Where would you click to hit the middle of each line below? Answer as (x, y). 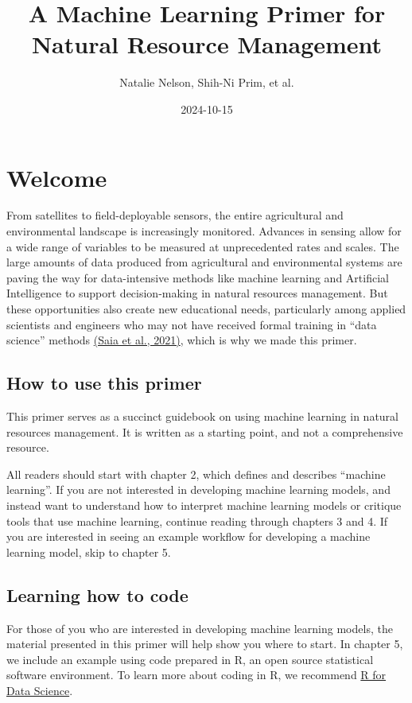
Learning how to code (97, 594)
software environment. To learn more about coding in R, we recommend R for (196, 675)
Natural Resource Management (207, 44)
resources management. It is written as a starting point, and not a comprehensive (205, 431)
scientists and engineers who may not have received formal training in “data (192, 324)
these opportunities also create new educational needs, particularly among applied (206, 309)
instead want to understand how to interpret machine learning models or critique (204, 505)
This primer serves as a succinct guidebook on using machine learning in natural (202, 416)
